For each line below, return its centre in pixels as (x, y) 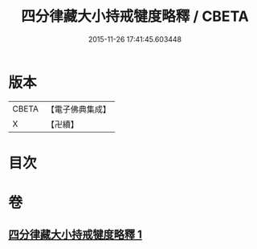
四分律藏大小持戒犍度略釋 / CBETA (135, 16)
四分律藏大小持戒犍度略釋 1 (75, 235)
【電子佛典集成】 (78, 109)
